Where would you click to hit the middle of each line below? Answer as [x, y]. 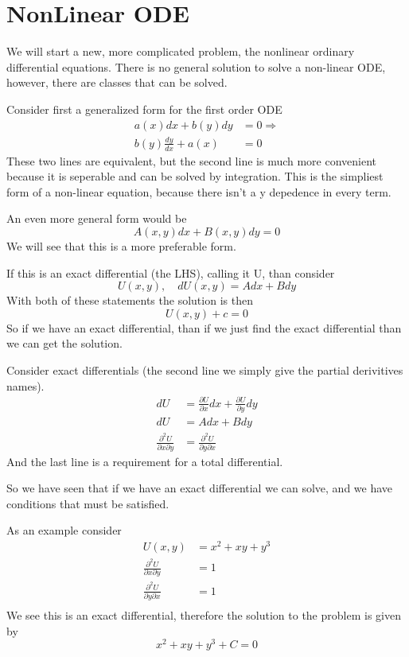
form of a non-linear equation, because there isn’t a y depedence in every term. [199, 191]
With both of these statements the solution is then [130, 300]
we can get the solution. [64, 343]
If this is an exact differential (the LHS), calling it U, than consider [171, 272]
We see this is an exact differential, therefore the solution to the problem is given [204, 614]
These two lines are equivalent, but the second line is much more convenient [192, 160]
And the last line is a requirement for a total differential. [145, 461]
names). [25, 385]
